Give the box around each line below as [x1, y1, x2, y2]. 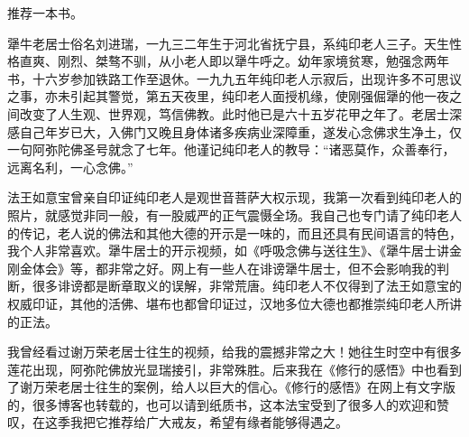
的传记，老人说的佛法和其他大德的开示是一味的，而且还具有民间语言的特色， [7, 223, 462, 242]
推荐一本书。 [7, 4, 83, 22]
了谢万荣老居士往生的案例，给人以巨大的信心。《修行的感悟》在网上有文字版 [7, 377, 455, 396]
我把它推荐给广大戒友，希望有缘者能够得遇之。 [69, 413, 348, 432]
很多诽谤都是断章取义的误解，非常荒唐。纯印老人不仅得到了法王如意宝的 [32, 276, 462, 295]
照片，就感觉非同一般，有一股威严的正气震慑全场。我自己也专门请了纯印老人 [7, 205, 462, 224]
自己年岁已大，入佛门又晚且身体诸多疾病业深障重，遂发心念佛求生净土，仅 [19, 122, 462, 141]
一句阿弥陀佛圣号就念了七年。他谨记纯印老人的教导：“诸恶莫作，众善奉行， [7, 140, 455, 159]
